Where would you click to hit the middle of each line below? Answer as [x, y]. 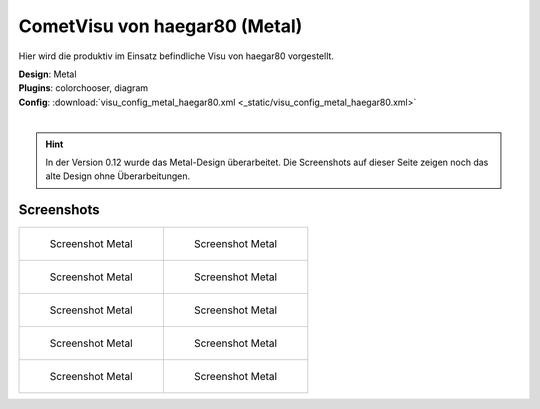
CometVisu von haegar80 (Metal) [160, 26]
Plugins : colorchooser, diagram [83, 88]
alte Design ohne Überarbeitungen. [117, 176]
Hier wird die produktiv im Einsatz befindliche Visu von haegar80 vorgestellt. [176, 56]
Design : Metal [47, 74]
